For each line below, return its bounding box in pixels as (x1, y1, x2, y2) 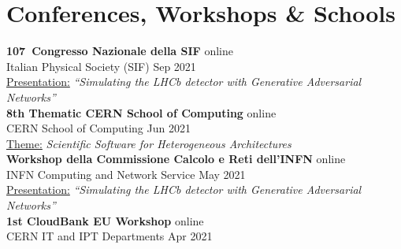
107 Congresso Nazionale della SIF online (6, 43, 233, 59)
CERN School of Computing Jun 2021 (6, 120, 191, 136)
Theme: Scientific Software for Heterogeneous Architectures (6, 135, 291, 151)
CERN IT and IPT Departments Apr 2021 (6, 228, 213, 244)
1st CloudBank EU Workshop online (6, 212, 204, 229)
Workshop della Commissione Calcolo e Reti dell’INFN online (6, 151, 346, 167)
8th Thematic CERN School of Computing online (6, 104, 277, 121)
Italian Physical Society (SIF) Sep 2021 (6, 58, 196, 74)
